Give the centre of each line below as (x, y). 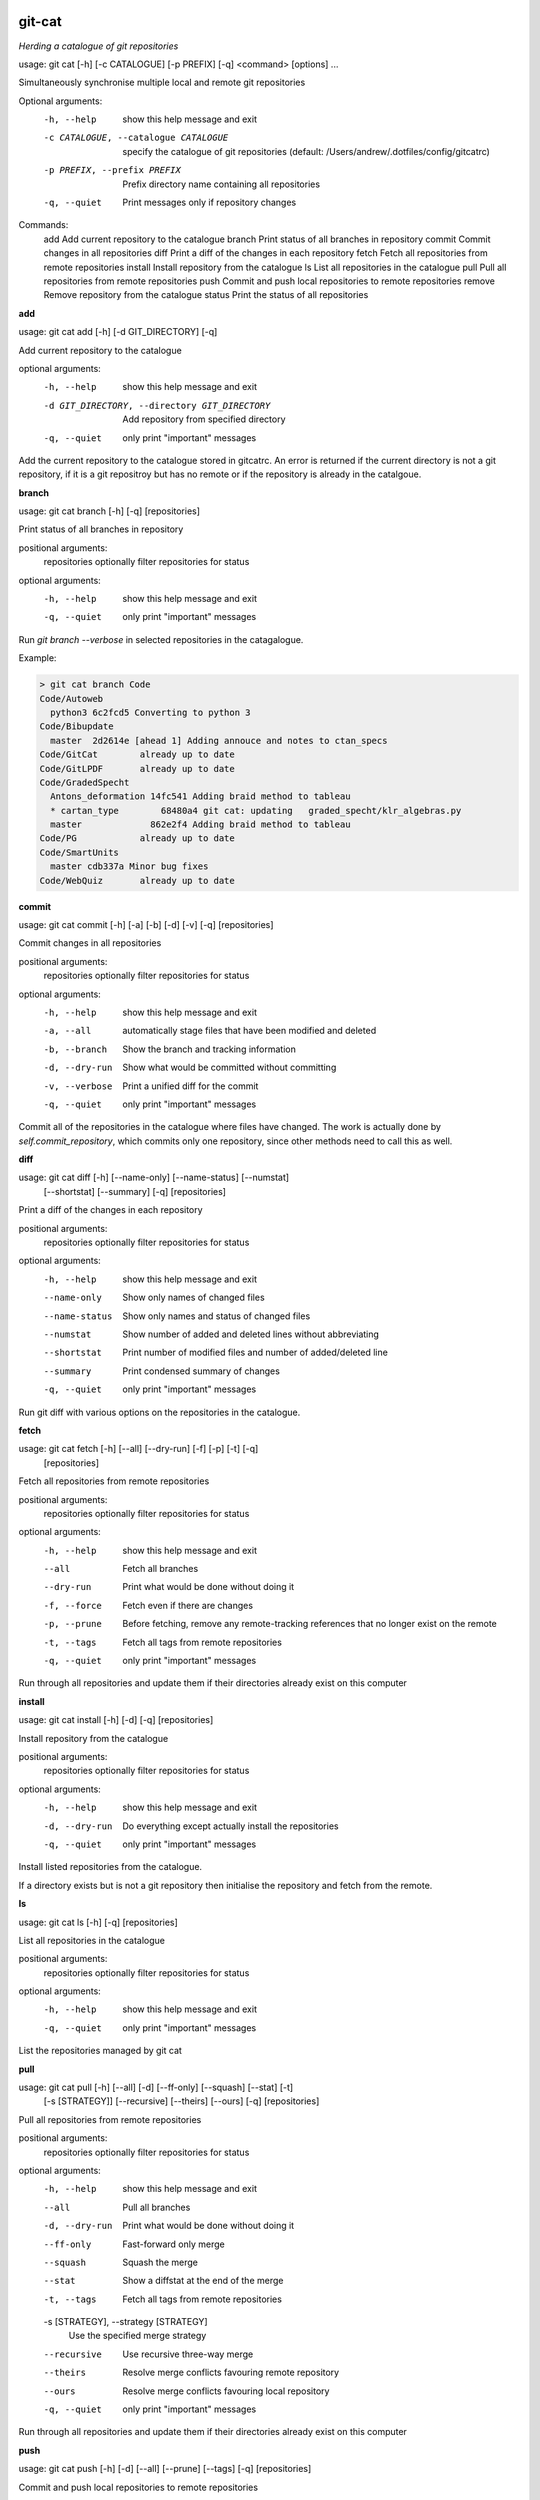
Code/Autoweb (71, 698)
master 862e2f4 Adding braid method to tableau (200, 824)
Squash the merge (160, 2262)
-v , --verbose (78, 1086)
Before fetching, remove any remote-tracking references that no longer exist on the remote (309, 1624)
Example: (37, 658)
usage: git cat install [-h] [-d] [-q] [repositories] (116, 1720)
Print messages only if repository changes (209, 202)
